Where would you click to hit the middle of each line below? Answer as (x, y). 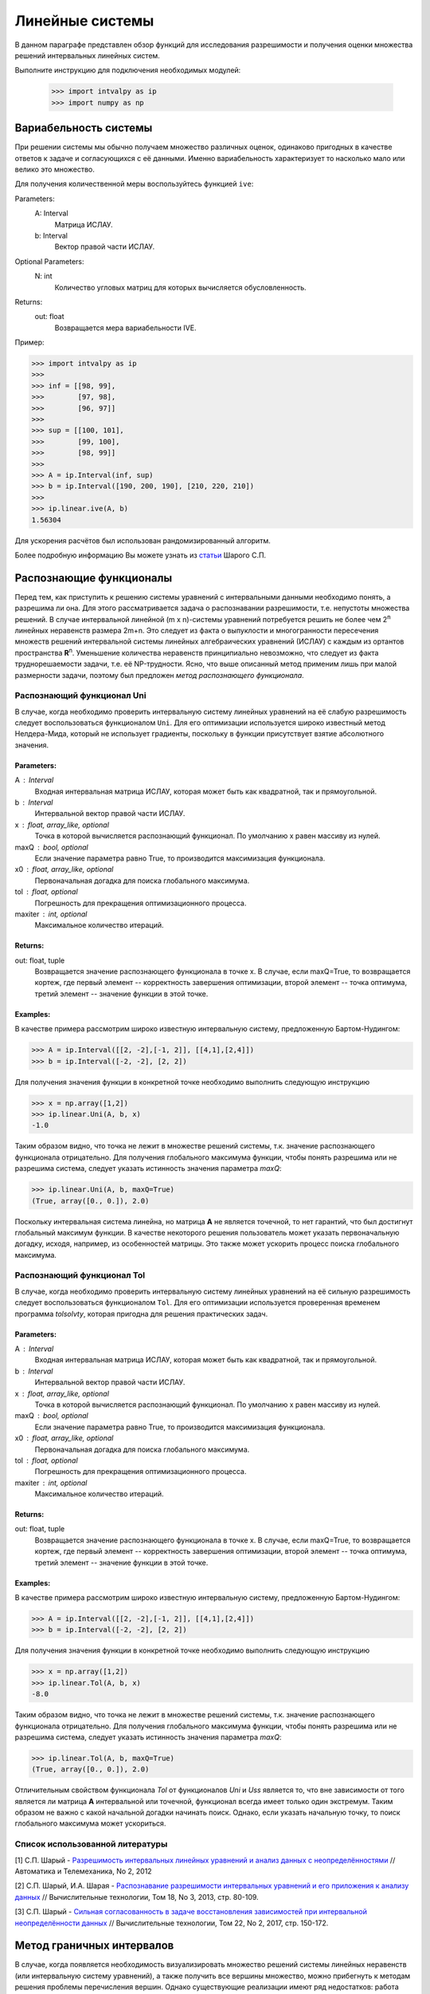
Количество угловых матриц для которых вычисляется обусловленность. (180, 287)
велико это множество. (55, 169)
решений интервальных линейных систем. (88, 55)
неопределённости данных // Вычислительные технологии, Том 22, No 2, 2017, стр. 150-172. (172, 1923)
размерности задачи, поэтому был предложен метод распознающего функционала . (159, 675)
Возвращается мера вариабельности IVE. (125, 328)
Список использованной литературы (91, 1844)
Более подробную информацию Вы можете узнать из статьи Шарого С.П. (141, 555)
